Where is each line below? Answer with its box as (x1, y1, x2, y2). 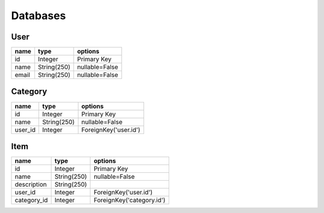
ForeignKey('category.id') (94, 196, 166, 205)
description (14, 180, 47, 188)
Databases (11, 9, 66, 22)
